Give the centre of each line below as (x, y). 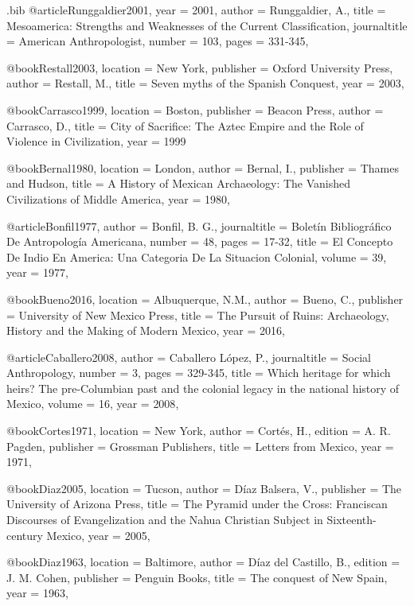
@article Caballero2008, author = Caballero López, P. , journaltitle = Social (189, 357)
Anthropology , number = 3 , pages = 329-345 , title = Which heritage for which (199, 373)
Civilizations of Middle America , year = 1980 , (118, 198)
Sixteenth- (352, 520)
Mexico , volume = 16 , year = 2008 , (93, 404)
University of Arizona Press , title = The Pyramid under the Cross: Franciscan (197, 504)
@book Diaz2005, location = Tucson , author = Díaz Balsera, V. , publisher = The (204, 488)
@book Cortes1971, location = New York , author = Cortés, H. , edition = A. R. (199, 431)
